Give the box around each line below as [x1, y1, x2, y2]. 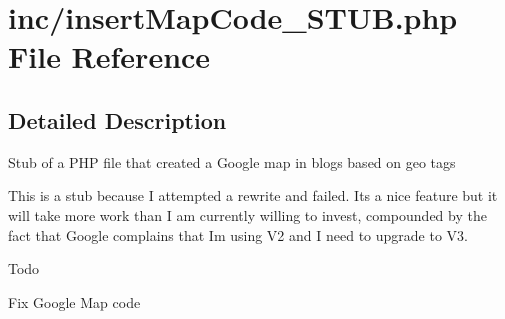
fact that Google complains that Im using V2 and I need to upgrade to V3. [8, 224, 468, 245]
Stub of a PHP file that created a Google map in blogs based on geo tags [8, 151, 456, 172]
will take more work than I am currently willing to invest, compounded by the [8, 204, 487, 225]
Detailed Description [8, 104, 227, 135]
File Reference [8, 36, 211, 77]
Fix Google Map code [8, 291, 141, 312]
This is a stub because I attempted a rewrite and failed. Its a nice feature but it [8, 185, 498, 206]
